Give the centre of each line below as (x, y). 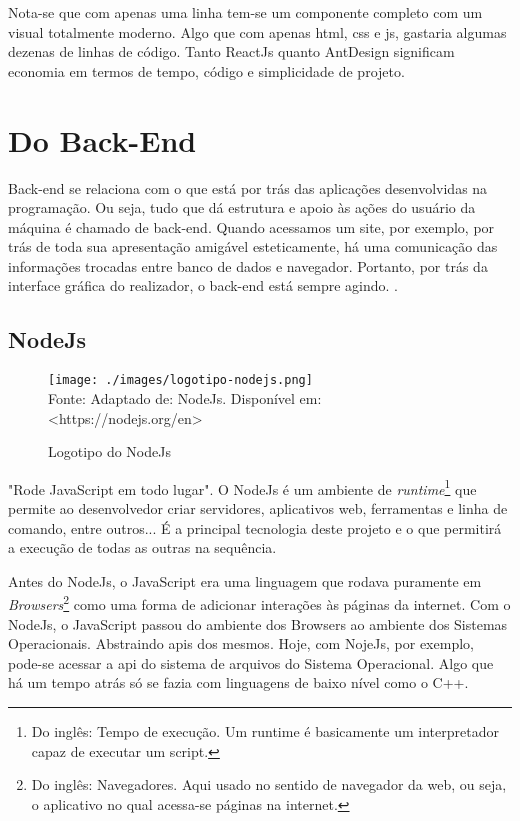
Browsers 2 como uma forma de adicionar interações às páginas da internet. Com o (259, 602)
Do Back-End (102, 139)
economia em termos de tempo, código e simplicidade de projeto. (206, 70)
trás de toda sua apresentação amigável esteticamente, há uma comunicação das (253, 246)
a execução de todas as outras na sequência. (142, 547)
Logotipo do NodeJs (109, 451)
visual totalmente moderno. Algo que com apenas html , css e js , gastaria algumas (257, 31)
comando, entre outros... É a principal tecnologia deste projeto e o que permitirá (255, 527)
